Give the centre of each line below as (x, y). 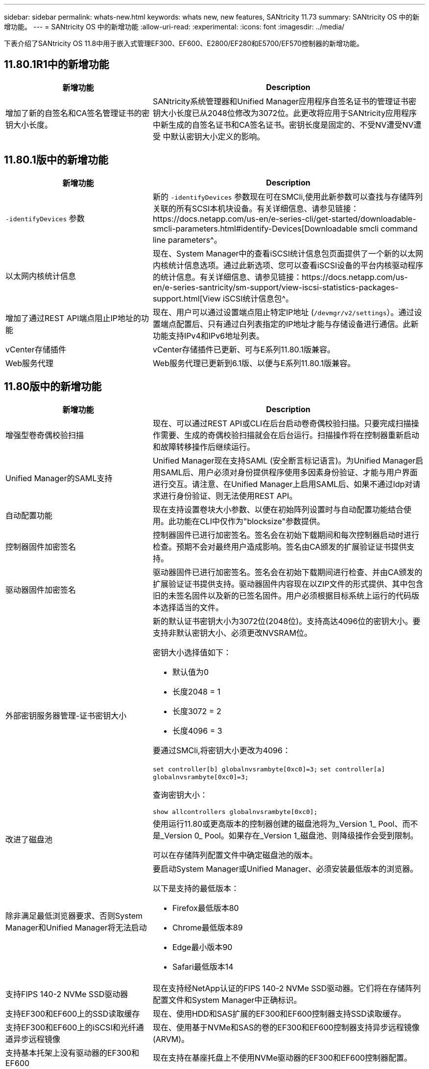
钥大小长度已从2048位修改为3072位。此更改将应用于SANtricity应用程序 (285, 113)
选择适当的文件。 (192, 607)
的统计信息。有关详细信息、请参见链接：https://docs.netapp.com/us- (280, 277)
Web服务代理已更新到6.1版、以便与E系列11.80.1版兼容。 (254, 363)
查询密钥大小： (180, 795)
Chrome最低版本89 (207, 927)
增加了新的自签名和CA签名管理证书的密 (78, 113)
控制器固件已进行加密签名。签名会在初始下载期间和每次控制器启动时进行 (286, 535)
